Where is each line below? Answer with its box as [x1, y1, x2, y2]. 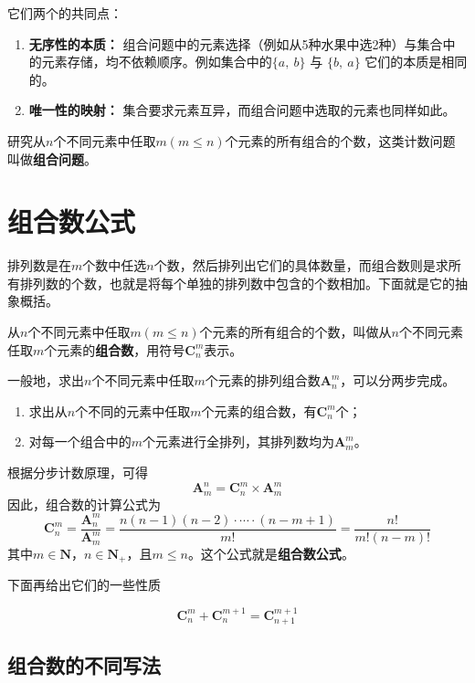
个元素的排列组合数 [205, 371, 321, 390]
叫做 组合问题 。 [7, 149, 97, 168]
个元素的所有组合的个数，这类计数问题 [225, 131, 456, 150]
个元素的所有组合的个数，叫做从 [199, 322, 392, 341]
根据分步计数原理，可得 [7, 463, 148, 482]
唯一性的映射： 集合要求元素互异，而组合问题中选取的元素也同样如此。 [28, 100, 456, 120]
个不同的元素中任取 [75, 401, 191, 420]
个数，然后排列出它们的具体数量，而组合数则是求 [153, 256, 449, 275]
